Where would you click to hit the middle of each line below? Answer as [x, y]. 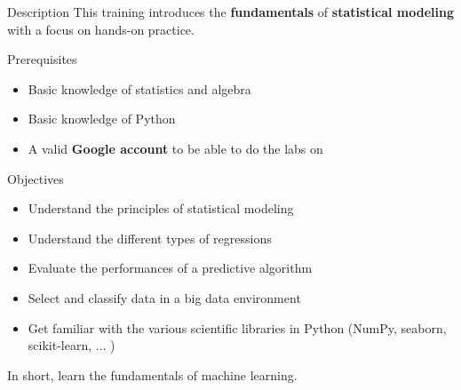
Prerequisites [42, 59]
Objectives [36, 178]
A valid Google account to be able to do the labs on [175, 148]
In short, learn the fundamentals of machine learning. [152, 374]
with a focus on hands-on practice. [101, 29]
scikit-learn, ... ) [72, 345]
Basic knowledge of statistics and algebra [139, 88]
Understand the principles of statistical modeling [161, 208]
